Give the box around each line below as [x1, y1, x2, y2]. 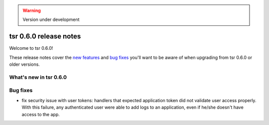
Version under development [22, 16, 80, 22]
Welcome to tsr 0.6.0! [9, 45, 53, 51]
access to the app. [21, 111, 60, 117]
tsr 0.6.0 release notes [9, 32, 81, 41]
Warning [22, 7, 41, 13]
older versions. [9, 61, 40, 67]
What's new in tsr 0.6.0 [9, 74, 67, 81]
